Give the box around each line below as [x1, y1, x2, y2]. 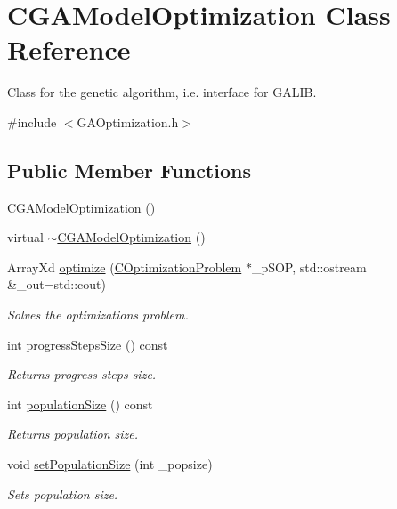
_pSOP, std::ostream [251, 257, 367, 276]
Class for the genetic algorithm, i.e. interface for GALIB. [7, 83, 317, 101]
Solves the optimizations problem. [7, 305, 189, 324]
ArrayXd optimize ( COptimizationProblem [7, 257, 242, 276]
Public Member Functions [7, 156, 251, 183]
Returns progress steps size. [7, 365, 157, 384]
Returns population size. [7, 424, 139, 443]
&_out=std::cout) [7, 275, 106, 294]
